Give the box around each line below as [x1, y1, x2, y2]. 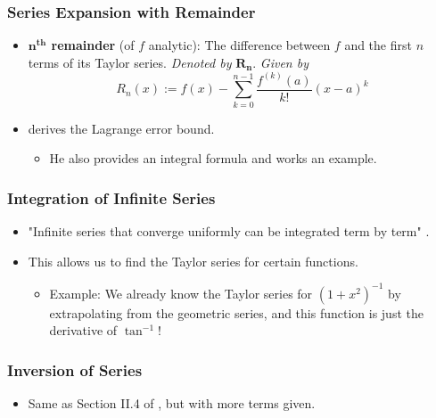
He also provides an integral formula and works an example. [49, 149, 377, 168]
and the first [344, 36, 412, 54]
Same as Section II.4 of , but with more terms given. [28, 394, 316, 413]
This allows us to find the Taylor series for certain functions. [28, 251, 358, 270]
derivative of [49, 321, 118, 340]
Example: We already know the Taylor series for [49, 283, 313, 302]
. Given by [252, 53, 308, 71]
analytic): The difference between [148, 36, 331, 54]
